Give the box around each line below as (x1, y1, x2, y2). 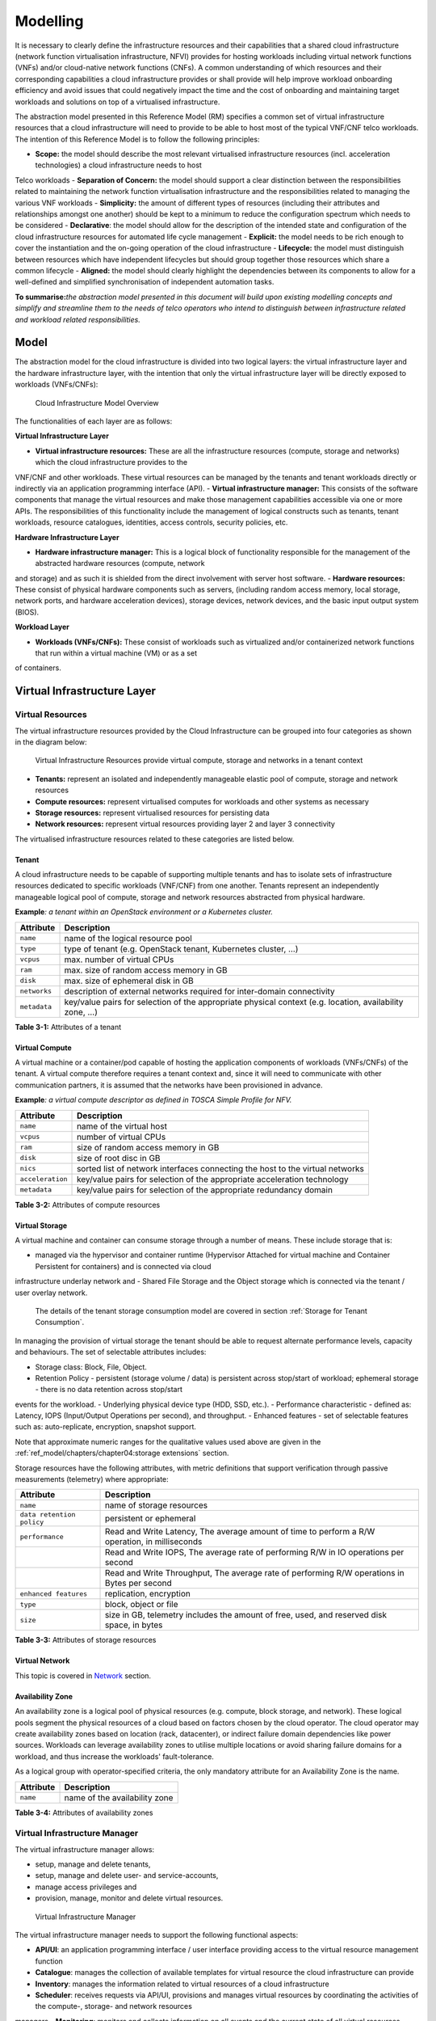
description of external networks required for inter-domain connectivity (64, 985, 335, 997)
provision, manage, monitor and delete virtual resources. (35, 1893, 224, 1903)
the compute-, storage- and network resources (35, 2002, 193, 2011)
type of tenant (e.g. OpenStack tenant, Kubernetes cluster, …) (64, 943, 299, 954)
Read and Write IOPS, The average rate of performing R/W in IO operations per (104, 1546, 405, 1558)
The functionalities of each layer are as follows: (15, 416, 173, 426)
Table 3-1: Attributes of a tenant (15, 1022, 121, 1032)
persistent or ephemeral (104, 1513, 196, 1524)
